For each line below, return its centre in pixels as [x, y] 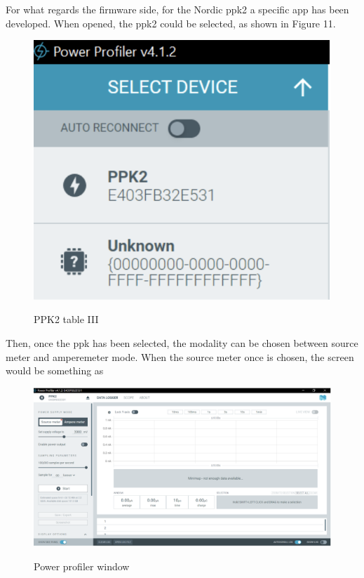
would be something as [55, 370]
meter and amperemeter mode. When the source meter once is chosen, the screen [180, 356]
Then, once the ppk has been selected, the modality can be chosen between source [182, 343]
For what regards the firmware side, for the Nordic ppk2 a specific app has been [177, 9]
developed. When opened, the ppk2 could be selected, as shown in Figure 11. [171, 23]
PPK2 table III [66, 319]
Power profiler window [82, 566]
